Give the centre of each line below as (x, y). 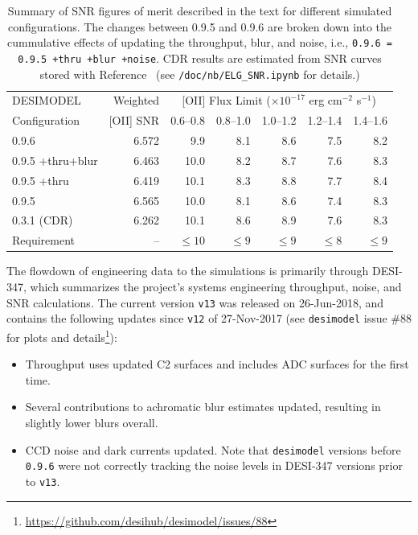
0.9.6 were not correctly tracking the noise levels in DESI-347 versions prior (214, 465)
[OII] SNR (134, 120)
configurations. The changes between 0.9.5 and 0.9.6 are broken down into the (200, 26)
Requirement (44, 240)
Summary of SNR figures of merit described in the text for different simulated (200, 10)
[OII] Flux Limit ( (226, 100)
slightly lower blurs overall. (92, 422)
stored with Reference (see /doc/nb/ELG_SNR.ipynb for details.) (200, 74)
